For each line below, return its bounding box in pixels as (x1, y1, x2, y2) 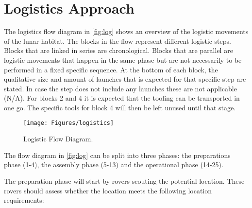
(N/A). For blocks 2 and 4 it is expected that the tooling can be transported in (4, 93, 240, 103)
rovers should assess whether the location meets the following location (4, 185, 212, 195)
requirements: (4, 195, 44, 205)
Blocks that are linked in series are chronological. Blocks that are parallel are (4, 45, 233, 55)
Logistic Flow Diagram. (23, 134, 93, 144)
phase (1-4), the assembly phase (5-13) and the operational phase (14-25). (4, 159, 223, 170)
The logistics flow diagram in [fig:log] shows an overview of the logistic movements (4, 26, 249, 36)
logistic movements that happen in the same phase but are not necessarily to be (4, 54, 242, 65)
